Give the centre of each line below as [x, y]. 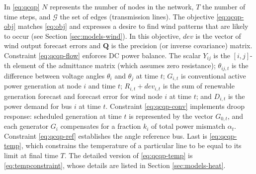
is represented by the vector [171, 116]
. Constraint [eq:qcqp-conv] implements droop [175, 106]
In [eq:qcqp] [22, 6]
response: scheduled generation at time [63, 116]
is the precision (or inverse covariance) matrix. [182, 45]
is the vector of [218, 36]
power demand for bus [38, 106]
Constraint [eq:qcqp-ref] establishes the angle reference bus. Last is [106, 135]
